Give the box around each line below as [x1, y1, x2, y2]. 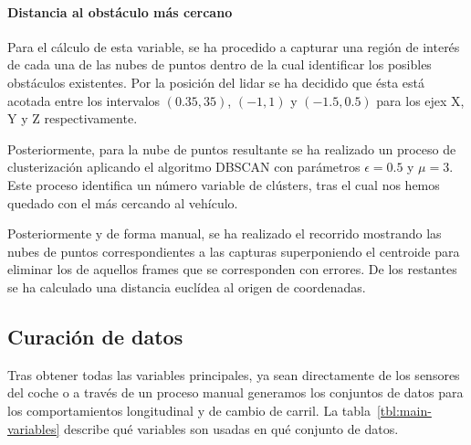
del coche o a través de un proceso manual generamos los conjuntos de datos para [7, 383, 464, 402]
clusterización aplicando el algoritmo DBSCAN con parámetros [7, 157, 361, 176]
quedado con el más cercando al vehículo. [7, 193, 238, 212]
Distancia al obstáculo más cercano [7, 2, 233, 21]
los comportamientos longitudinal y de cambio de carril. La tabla [7, 400, 371, 419]
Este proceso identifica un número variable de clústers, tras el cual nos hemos [7, 175, 440, 194]
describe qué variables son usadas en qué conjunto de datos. [63, 419, 399, 438]
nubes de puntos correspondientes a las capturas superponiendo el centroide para [7, 241, 460, 260]
